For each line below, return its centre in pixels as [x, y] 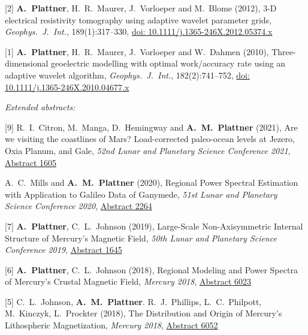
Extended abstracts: [40, 107]
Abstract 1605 [31, 162]
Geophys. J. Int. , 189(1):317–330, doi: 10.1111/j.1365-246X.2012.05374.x [139, 31]
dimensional [27, 63]
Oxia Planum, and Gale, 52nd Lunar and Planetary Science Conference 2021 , [148, 150]
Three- [284, 51]
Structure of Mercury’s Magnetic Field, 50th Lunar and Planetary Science [141, 238]
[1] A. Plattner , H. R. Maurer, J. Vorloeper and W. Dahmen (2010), [137, 51]
